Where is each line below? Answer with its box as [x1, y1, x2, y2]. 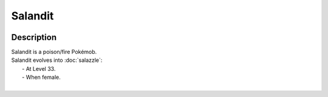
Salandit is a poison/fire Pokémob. [11, 48, 97, 56]
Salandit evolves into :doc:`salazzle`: [11, 56, 103, 64]
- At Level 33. [22, 65, 56, 72]
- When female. [22, 73, 61, 81]
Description [11, 32, 57, 42]
